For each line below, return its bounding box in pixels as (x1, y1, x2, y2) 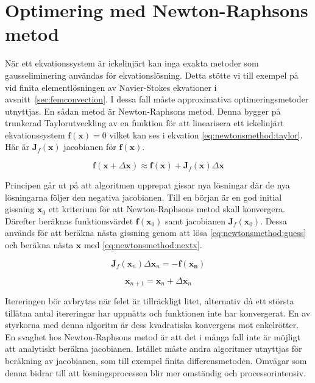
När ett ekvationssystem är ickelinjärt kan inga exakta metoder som (5, 57, 259, 70)
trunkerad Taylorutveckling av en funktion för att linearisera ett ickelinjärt (5, 116, 284, 129)
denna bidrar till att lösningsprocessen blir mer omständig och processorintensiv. (5, 366, 306, 379)
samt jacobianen (165, 214, 225, 227)
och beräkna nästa (5, 238, 74, 251)
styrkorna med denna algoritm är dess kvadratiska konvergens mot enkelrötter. (5, 318, 299, 331)
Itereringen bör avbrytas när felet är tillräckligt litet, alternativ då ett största (5, 295, 294, 307)
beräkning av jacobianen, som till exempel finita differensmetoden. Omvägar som (5, 354, 307, 367)
